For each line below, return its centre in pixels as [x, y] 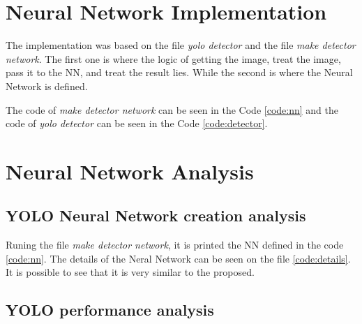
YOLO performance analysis [110, 310]
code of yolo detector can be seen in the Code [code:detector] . [137, 123]
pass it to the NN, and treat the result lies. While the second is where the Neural [179, 72]
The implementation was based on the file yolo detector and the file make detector [181, 45]
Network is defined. [47, 86]
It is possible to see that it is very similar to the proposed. [130, 272]
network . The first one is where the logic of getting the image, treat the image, [173, 58]
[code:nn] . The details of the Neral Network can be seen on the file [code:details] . [178, 258]
